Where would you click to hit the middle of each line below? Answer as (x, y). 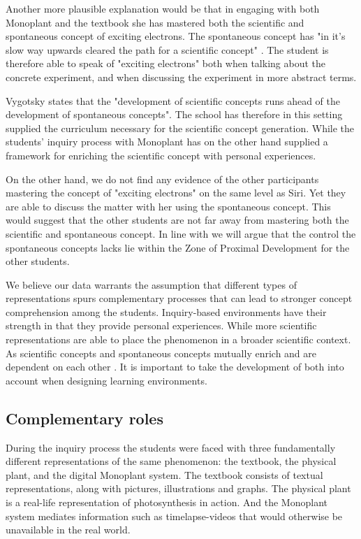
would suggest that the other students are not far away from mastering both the (177, 220)
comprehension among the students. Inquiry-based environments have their (166, 311)
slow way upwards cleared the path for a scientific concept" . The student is (167, 49)
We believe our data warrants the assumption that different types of (151, 284)
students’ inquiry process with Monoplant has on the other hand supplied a (167, 142)
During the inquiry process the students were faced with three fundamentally (171, 447)
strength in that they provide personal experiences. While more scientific (161, 325)
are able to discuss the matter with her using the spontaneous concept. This (168, 206)
